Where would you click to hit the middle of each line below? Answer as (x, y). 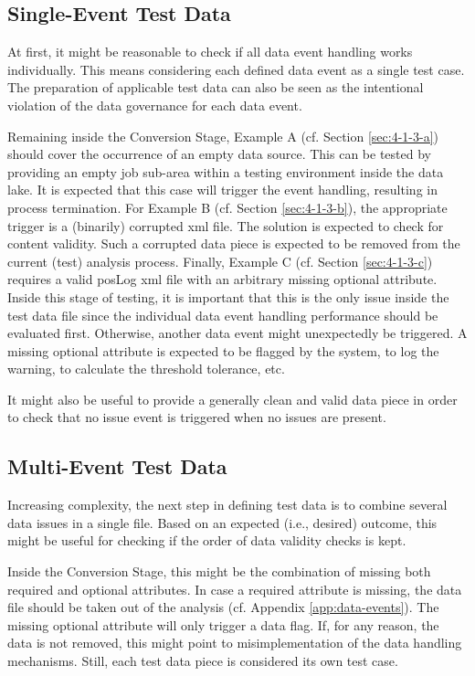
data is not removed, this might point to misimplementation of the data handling (235, 643)
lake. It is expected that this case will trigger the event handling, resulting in (222, 190)
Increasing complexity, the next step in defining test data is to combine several (227, 505)
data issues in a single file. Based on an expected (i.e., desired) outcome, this (222, 522)
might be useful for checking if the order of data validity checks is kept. (207, 540)
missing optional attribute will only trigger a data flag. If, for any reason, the (223, 624)
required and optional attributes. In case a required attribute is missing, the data (235, 589)
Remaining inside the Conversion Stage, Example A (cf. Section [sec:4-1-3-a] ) (223, 136)
